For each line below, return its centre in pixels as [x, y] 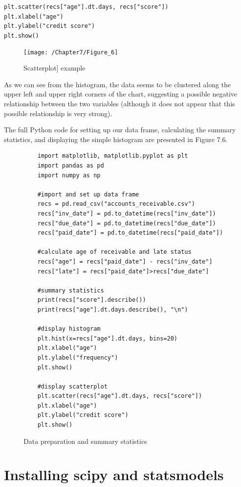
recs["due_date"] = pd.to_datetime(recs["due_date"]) [127, 223]
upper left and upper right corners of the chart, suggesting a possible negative [121, 94]
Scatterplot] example [55, 68]
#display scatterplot [72, 386]
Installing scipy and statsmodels [114, 475]
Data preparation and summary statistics [85, 441]
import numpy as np [69, 175]
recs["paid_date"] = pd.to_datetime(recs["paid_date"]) [130, 233]
